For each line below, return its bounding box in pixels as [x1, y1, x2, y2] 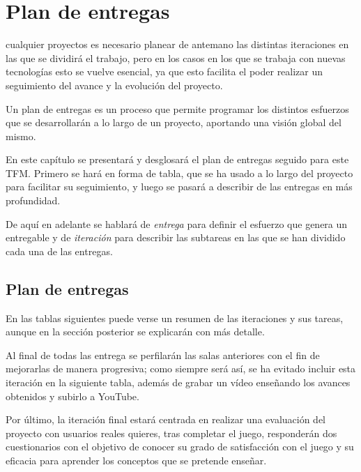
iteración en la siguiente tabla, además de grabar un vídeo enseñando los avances [6, 375, 351, 390]
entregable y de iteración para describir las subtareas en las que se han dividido [6, 230, 346, 245]
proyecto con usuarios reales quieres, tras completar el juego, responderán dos [6, 425, 337, 440]
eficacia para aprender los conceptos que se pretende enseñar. [6, 452, 267, 467]
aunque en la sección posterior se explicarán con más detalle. [6, 324, 265, 339]
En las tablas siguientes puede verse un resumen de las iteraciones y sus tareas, [6, 310, 344, 325]
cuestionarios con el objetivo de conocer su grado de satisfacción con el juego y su [6, 439, 354, 454]
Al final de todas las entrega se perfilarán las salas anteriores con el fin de [6, 347, 320, 362]
